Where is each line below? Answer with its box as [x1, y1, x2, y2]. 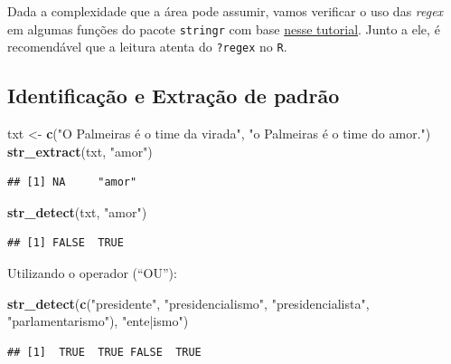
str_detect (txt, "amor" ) [7, 202, 147, 221]
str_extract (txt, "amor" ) [7, 141, 153, 160]
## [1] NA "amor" [7, 176, 137, 189]
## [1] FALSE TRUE [7, 236, 124, 250]
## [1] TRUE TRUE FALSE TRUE [7, 345, 202, 359]
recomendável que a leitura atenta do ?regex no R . [7, 37, 287, 56]
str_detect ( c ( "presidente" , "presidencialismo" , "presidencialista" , [7, 293, 370, 312]
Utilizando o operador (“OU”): [7, 263, 177, 283]
